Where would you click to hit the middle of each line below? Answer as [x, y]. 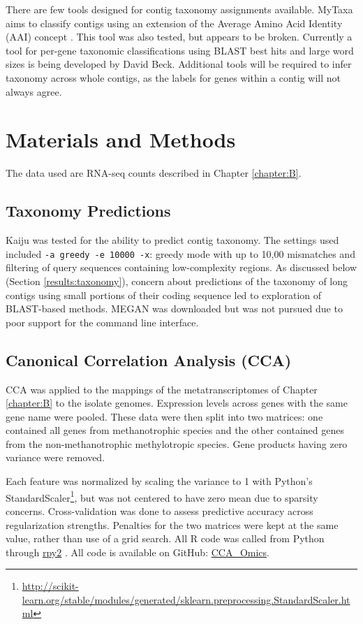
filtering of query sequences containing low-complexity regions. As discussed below [181, 267]
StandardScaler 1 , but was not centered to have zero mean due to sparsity [162, 496]
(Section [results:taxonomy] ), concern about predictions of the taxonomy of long [177, 281]
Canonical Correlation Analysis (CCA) [149, 360]
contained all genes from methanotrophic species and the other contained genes [175, 430]
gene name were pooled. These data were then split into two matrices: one [164, 416]
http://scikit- [50, 586]
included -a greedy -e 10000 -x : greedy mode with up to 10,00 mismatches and [180, 253]
